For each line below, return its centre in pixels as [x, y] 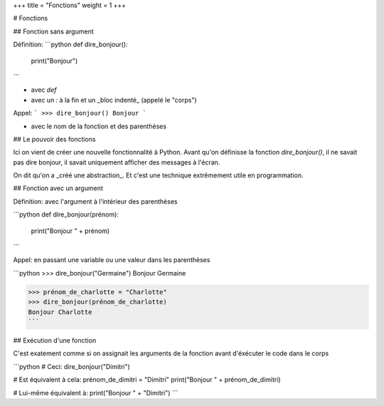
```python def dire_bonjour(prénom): [66, 214]
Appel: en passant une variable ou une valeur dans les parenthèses [112, 260]
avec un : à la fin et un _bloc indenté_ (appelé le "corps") [114, 100]
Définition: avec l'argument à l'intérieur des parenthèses [95, 201]
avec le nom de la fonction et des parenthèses [99, 126]
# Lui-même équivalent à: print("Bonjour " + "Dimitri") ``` [96, 392]
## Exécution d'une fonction [54, 340]
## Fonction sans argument [53, 31]
